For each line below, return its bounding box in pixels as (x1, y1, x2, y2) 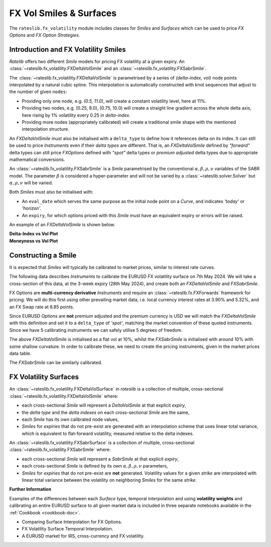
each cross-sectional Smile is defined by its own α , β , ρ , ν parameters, (22, 463, 168, 469)
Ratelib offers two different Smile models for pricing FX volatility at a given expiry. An (9, 58, 185, 64)
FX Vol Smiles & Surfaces (9, 8, 117, 19)
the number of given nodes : (9, 88, 67, 95)
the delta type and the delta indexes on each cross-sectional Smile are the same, (22, 409, 190, 415)
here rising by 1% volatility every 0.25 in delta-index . (22, 112, 130, 118)
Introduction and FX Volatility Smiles (9, 45, 126, 54)
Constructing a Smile (9, 251, 77, 259)
